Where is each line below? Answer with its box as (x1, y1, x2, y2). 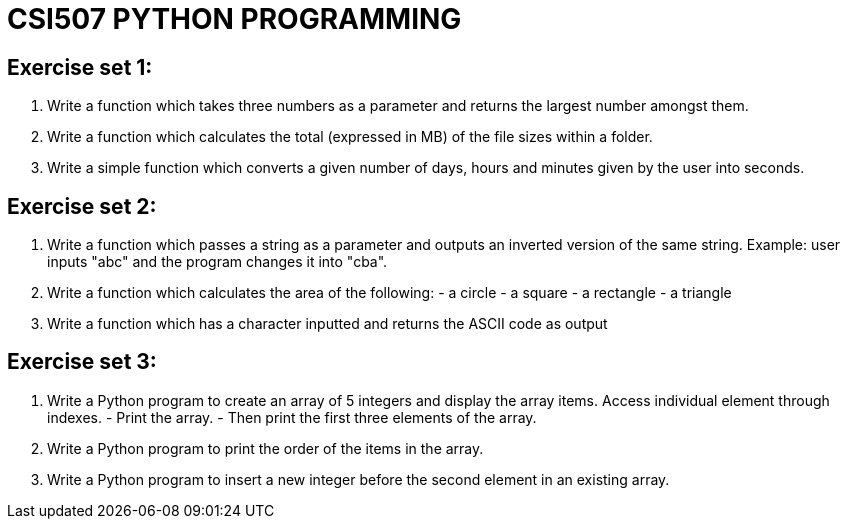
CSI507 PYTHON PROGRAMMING (7, 2, 462, 36)
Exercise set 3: (7, 349, 157, 375)
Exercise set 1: (7, 54, 153, 80)
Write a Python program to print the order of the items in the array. (47, 439, 484, 457)
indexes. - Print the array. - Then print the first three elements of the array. (47, 408, 537, 426)
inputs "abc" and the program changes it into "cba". (47, 253, 388, 271)
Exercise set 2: (7, 193, 157, 219)
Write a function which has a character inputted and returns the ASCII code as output (47, 315, 608, 333)
